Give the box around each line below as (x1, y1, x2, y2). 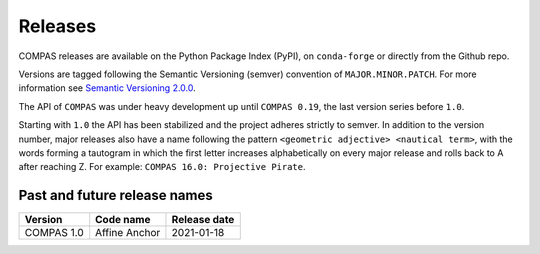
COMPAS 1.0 (24, 226, 84, 240)
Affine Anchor (95, 226, 161, 240)
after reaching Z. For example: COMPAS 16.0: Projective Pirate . (18, 161, 306, 173)
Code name (95, 213, 151, 227)
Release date (171, 213, 235, 227)
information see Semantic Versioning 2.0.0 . (18, 82, 197, 94)
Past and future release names (18, 187, 214, 204)
